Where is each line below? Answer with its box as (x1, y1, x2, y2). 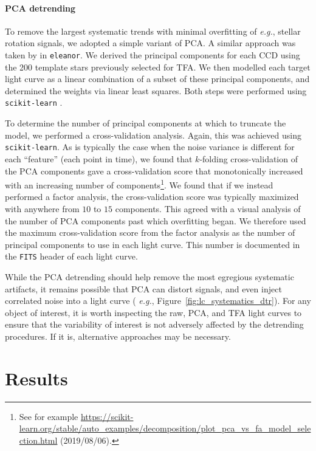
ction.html (19, 433, 58, 446)
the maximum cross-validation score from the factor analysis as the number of (5, 226, 295, 239)
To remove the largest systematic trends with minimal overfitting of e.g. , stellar (5, 24, 301, 37)
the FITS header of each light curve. (5, 250, 138, 263)
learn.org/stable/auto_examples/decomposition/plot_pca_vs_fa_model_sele (19, 422, 311, 435)
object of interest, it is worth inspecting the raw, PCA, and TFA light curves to (5, 306, 302, 318)
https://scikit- (80, 410, 134, 422)
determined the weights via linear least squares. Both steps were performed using (5, 84, 307, 97)
